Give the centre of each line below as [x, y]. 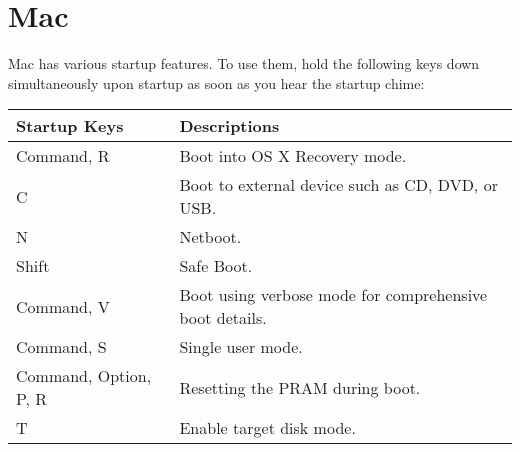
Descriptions [229, 126]
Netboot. [210, 237]
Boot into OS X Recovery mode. [293, 156]
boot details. [223, 318]
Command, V [63, 306]
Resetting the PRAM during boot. [300, 387]
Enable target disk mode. [267, 428]
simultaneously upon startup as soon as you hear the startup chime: [216, 82]
